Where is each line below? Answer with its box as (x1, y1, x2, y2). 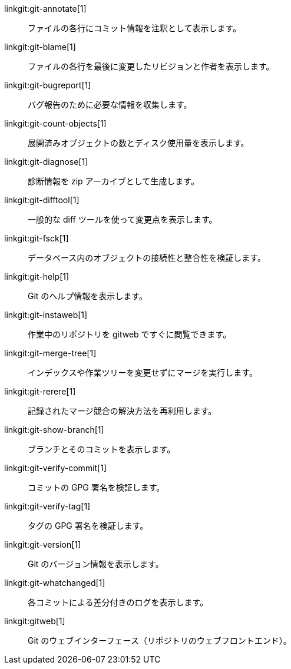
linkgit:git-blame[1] (4, 42, 76, 52)
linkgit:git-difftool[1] (4, 195, 80, 205)
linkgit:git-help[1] (4, 271, 70, 281)
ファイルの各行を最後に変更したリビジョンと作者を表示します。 (28, 61, 275, 71)
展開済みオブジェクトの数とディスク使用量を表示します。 (28, 138, 249, 148)
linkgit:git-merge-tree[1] (4, 348, 97, 358)
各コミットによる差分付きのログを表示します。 (28, 597, 209, 607)
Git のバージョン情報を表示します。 (28, 559, 164, 569)
